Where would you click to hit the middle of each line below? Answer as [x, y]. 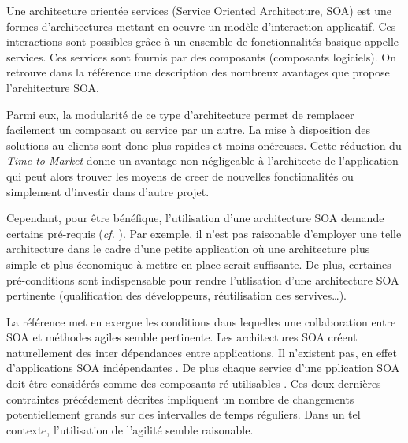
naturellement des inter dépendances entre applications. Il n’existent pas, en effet [202, 352]
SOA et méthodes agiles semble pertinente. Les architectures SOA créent [182, 337]
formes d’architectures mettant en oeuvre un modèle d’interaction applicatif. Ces [201, 26]
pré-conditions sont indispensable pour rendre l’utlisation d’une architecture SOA [203, 279]
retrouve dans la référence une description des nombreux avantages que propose [198, 72]
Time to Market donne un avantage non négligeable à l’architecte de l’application [202, 160]
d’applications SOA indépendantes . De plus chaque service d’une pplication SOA [203, 368]
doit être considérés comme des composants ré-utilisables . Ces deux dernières [194, 383]
